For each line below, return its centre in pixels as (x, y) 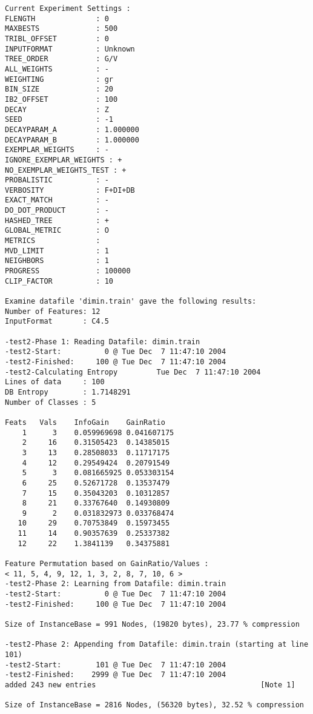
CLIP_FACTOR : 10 (59, 281)
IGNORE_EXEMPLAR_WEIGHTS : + (64, 160)
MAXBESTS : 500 (61, 29)
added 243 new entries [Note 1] (150, 685)
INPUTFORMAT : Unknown (70, 49)
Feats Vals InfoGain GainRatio (85, 422)
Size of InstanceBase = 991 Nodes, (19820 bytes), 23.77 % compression (152, 625)
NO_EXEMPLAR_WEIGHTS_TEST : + (66, 170)
